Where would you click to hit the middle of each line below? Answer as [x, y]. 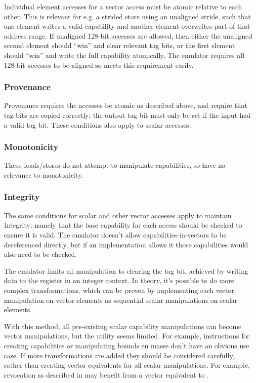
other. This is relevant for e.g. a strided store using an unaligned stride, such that [128, 16]
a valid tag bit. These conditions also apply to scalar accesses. [98, 124]
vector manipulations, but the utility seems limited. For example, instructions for [127, 336]
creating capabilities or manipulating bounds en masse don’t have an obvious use [127, 345]
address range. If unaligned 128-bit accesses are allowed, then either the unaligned [128, 35]
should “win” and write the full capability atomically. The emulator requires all [124, 55]
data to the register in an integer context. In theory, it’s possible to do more [119, 280]
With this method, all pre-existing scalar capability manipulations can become [123, 326]
